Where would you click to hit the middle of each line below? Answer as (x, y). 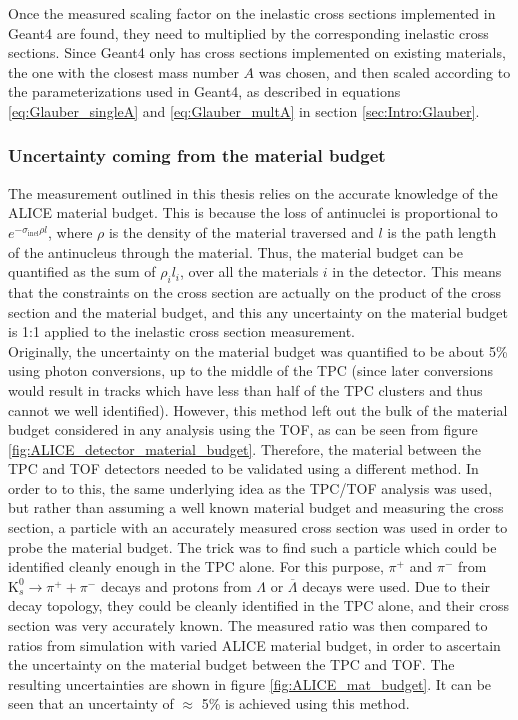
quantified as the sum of (82, 271)
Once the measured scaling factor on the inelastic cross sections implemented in (252, 13)
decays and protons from (176, 585)
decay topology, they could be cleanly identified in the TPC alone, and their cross (258, 605)
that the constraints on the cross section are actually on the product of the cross (255, 291)
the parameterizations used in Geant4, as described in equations (204, 91)
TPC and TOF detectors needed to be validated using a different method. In (243, 468)
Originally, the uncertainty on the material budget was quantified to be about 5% (258, 350)
